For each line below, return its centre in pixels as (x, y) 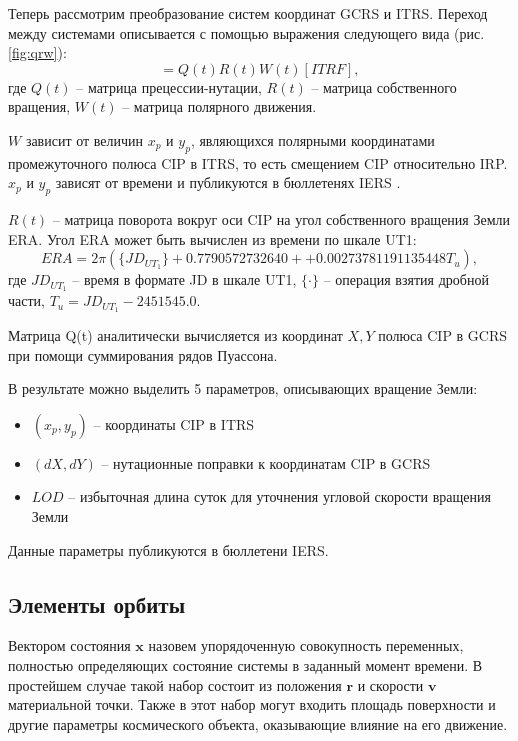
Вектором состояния (69, 645)
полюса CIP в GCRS (443, 335)
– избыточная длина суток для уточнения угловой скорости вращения (279, 496)
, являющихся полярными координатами (312, 139)
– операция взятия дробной (406, 279)
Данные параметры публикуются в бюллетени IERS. (168, 549)
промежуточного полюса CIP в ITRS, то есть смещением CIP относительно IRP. (258, 162)
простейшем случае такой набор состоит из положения (175, 684)
